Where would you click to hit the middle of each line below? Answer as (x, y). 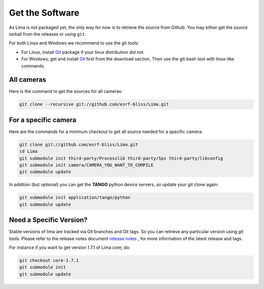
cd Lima (28, 151)
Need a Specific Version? (48, 220)
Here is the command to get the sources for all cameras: (66, 91)
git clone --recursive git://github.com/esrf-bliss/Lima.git (94, 104)
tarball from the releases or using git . (48, 34)
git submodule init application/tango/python (75, 198)
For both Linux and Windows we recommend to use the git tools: (74, 43)
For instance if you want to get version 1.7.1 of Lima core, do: (70, 247)
